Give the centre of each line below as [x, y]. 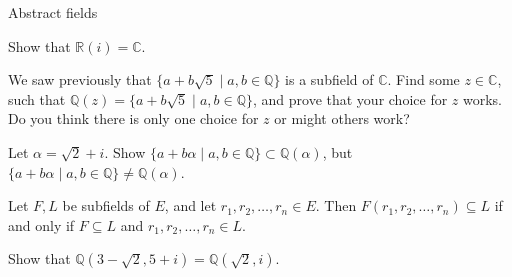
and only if [41, 224]
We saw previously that [80, 79]
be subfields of [106, 205]
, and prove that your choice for [350, 98]
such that [37, 98]
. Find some [423, 79]
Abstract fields [53, 12]
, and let [190, 205]
